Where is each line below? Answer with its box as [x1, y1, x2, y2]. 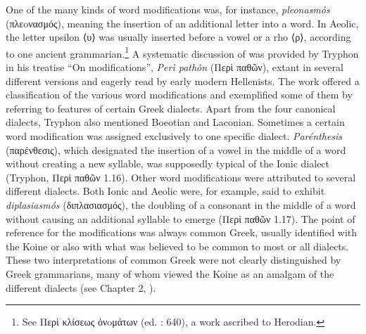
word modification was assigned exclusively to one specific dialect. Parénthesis [6, 129, 343, 143]
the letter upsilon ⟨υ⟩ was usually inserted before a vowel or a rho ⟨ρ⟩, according [6, 30, 351, 44]
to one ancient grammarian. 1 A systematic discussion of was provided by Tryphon [6, 44, 359, 60]
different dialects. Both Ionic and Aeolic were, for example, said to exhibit [6, 184, 325, 198]
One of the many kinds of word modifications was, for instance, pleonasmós [6, 2, 330, 16]
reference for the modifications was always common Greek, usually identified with [6, 225, 358, 240]
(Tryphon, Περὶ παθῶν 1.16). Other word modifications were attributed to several [6, 169, 356, 184]
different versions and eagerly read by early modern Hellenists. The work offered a [6, 73, 360, 88]
